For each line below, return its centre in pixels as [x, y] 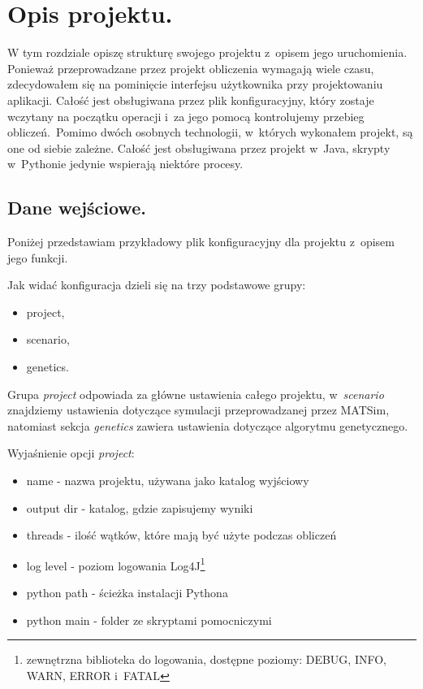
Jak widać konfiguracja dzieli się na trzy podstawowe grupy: [157, 285]
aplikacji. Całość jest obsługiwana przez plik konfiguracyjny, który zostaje [191, 100]
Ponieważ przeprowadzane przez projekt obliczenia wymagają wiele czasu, [191, 68]
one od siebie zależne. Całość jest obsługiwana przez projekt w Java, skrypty [199, 147]
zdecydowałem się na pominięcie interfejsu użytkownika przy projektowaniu [195, 84]
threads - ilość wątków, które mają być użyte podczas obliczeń [181, 535]
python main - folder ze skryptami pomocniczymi [149, 620]
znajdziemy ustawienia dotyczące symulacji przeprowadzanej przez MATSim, [199, 410]
